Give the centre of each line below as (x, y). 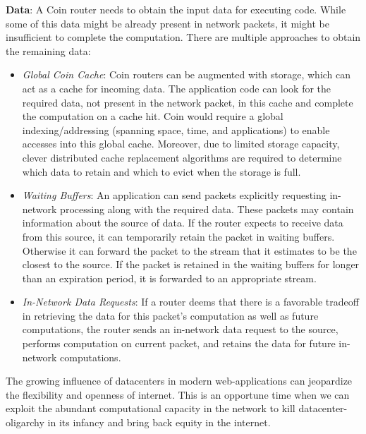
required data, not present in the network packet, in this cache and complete (188, 102)
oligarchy (25, 422)
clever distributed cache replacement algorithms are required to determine (182, 157)
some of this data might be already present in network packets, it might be (167, 23)
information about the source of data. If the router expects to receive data (183, 223)
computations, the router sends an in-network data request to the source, (180, 329)
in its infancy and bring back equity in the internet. (159, 422)
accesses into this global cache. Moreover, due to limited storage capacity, (181, 144)
